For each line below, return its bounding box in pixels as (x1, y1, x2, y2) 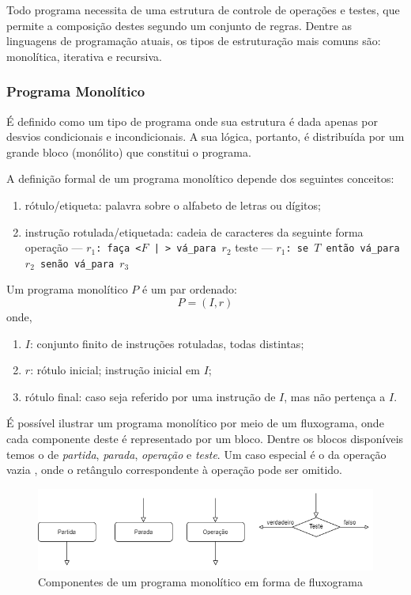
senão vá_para (40, 258, 115, 270)
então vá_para (326, 243, 400, 255)
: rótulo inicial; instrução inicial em (30, 362, 200, 378)
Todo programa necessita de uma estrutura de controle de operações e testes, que (6, 2, 400, 17)
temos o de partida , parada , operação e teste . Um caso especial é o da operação (6, 445, 386, 462)
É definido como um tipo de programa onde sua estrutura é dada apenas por (6, 112, 379, 129)
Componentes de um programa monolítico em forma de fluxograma (38, 573, 363, 589)
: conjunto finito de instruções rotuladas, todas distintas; (29, 335, 304, 351)
